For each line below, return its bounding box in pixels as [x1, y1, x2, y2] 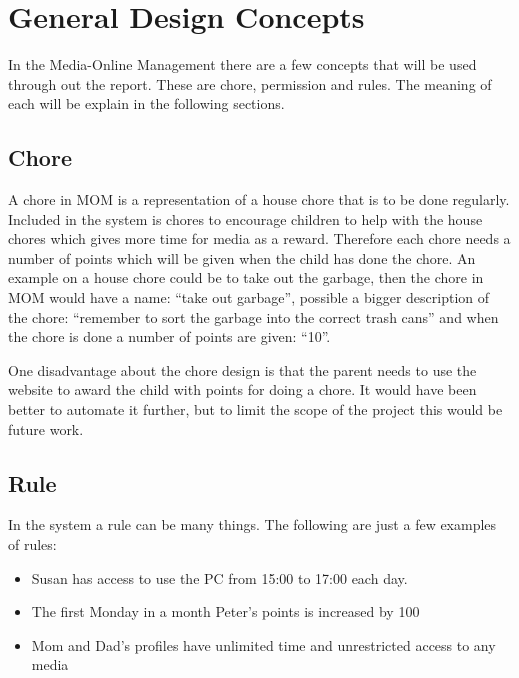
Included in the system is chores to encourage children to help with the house [8, 208, 483, 229]
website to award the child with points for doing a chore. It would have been [8, 379, 477, 400]
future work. [8, 418, 84, 439]
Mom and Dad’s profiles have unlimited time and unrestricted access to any [31, 634, 496, 655]
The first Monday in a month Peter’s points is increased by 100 [31, 601, 420, 622]
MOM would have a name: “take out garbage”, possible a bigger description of [8, 287, 490, 308]
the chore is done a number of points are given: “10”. [8, 326, 331, 347]
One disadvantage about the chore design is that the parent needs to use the [8, 359, 477, 380]
